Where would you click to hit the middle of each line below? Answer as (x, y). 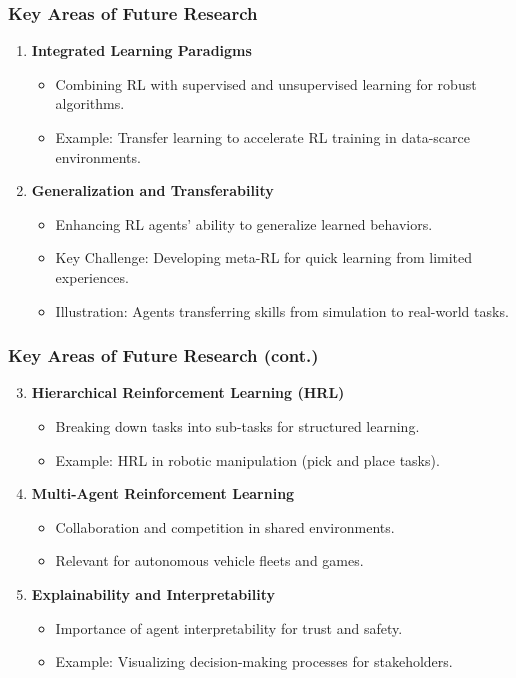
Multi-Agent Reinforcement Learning (163, 493)
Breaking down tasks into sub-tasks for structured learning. (237, 425)
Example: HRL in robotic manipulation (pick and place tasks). (247, 459)
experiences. (92, 276)
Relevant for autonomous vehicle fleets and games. (209, 560)
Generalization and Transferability (152, 190)
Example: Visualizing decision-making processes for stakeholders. (254, 661)
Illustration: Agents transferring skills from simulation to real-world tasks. (282, 310)
